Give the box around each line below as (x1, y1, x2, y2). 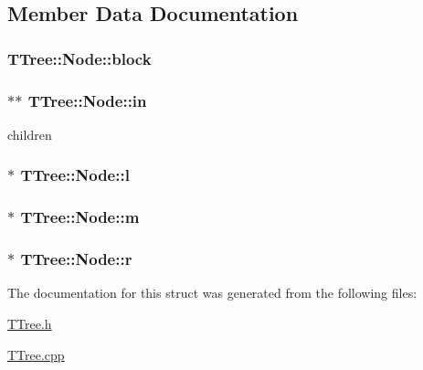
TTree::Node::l (20, 164, 130, 186)
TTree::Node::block (7, 47, 152, 69)
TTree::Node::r (20, 248, 132, 270)
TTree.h (7, 313, 52, 333)
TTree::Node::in (27, 89, 147, 111)
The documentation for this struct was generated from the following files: (7, 283, 418, 302)
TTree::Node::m (20, 206, 140, 228)
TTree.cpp (7, 344, 65, 364)
